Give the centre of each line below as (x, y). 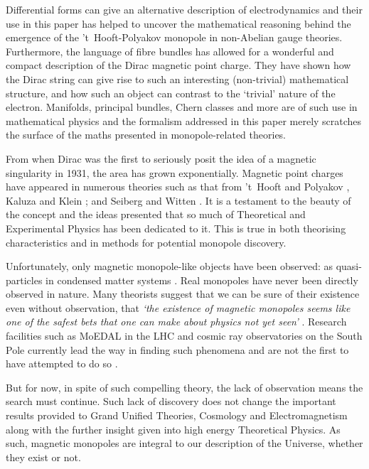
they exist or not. (43, 457)
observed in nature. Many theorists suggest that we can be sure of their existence (183, 294)
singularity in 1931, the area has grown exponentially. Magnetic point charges (175, 172)
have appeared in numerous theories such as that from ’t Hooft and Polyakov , (178, 187)
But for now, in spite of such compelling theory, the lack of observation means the (184, 387)
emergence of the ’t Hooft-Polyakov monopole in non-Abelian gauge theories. (174, 37)
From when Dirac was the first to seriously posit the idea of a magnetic (161, 158)
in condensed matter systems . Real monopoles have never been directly (202, 280)
